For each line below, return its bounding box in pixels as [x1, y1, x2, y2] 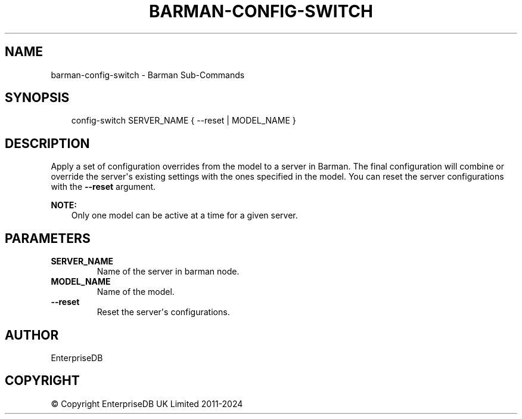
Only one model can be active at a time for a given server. [71, 210, 298, 221]
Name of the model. [97, 286, 175, 297]
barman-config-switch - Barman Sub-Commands [51, 69, 245, 80]
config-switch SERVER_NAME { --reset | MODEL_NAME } [71, 115, 296, 126]
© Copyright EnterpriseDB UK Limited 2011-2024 [51, 398, 243, 409]
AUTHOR [5, 327, 59, 343]
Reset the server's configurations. [97, 307, 230, 318]
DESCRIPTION [5, 135, 90, 151]
